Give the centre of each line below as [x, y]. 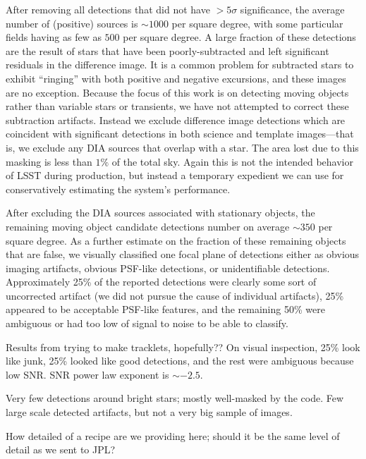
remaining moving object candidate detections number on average [148, 226]
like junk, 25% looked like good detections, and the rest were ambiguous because [180, 361]
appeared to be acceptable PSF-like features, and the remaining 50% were [165, 309]
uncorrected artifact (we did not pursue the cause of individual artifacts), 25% [175, 295]
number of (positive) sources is [72, 23]
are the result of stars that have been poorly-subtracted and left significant [167, 50]
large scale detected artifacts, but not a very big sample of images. [149, 412]
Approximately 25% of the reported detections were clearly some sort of [161, 282]
